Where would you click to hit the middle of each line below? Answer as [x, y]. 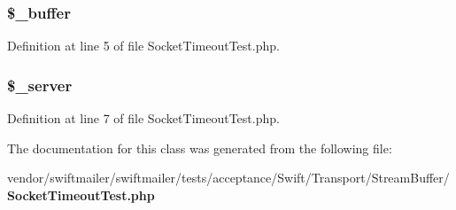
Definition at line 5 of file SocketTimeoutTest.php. [143, 46]
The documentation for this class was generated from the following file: [200, 148]
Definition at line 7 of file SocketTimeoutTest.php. [143, 118]
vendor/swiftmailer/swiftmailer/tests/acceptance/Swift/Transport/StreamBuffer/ [228, 178]
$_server [40, 85]
